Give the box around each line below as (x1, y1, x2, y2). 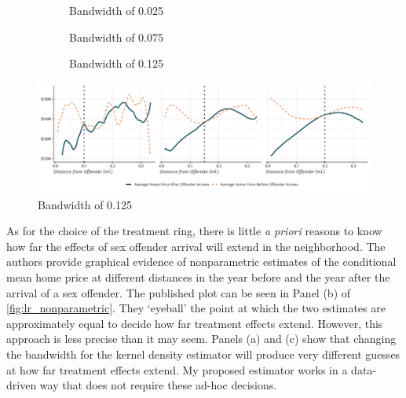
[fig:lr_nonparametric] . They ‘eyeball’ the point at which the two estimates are (6, 300, 386, 316)
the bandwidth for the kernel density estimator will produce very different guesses (6, 345, 401, 362)
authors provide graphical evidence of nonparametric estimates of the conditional (6, 253, 397, 270)
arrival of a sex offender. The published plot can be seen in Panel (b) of (6, 284, 351, 300)
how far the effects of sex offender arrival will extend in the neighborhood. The (6, 238, 386, 254)
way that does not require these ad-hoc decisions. (39, 377, 277, 393)
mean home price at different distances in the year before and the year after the (6, 268, 390, 285)
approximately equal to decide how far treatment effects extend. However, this (6, 315, 383, 331)
